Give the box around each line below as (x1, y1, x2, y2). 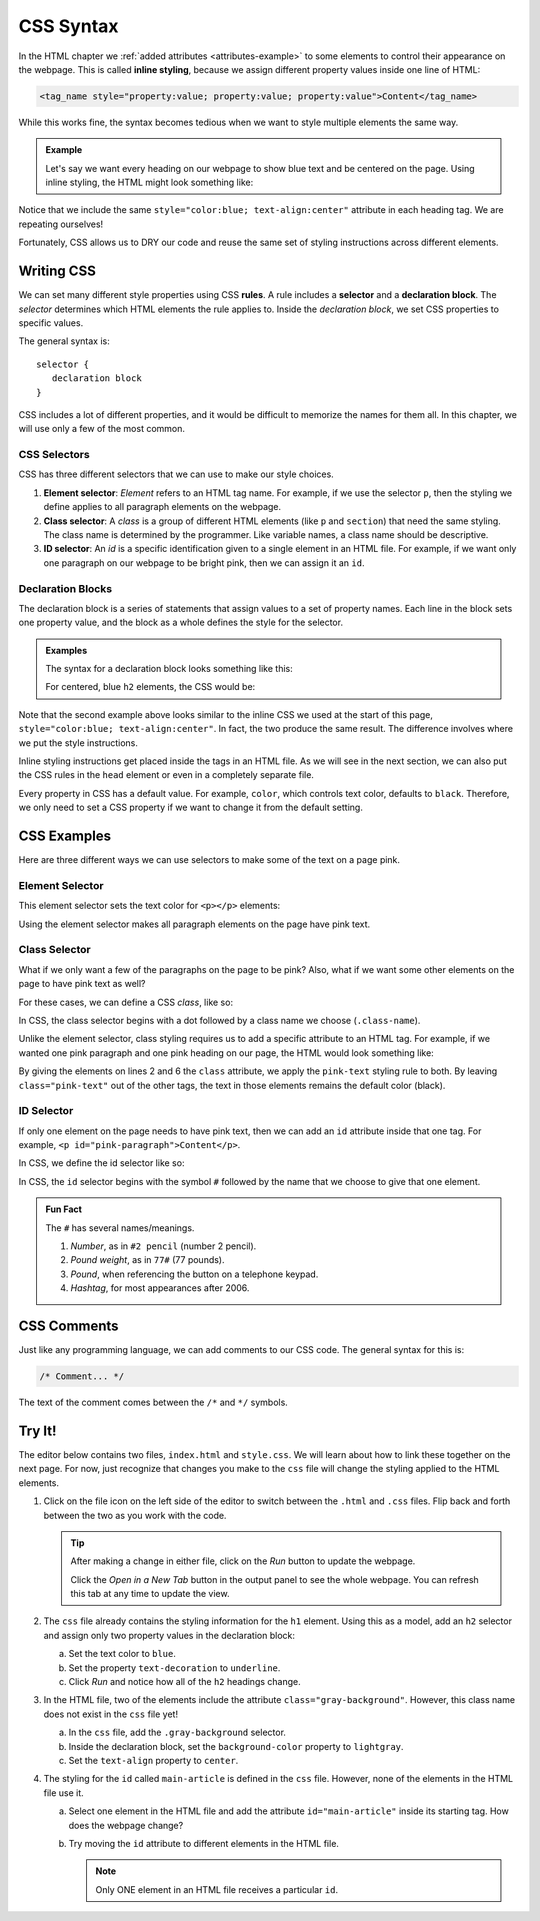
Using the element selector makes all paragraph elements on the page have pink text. (18, 918, 371, 930)
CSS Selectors (18, 448, 90, 462)
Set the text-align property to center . (68, 1754, 239, 1766)
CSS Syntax (18, 15, 119, 37)
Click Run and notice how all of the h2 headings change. (68, 1676, 301, 1688)
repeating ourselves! (18, 218, 104, 230)
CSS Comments (18, 1317, 119, 1334)
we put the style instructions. (18, 736, 139, 749)
